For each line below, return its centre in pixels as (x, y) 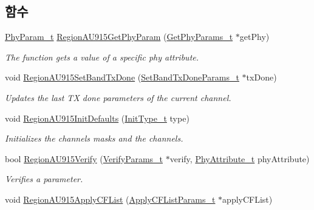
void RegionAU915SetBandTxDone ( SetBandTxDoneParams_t (122, 77)
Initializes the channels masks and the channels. (94, 138)
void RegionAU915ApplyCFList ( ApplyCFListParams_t (110, 199)
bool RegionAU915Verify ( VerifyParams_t (84, 158)
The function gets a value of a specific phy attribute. (102, 57)
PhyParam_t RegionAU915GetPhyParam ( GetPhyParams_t (119, 37)
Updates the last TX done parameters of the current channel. (118, 97)
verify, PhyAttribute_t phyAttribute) (240, 158)
